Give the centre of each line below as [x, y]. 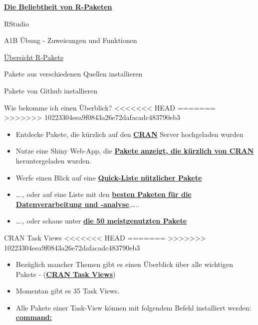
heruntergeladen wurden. [54, 160]
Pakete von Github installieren [51, 90]
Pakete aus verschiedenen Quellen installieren [73, 74]
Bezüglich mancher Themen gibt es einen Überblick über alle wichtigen [124, 264]
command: [34, 317]
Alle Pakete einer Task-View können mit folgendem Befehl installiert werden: [133, 307]
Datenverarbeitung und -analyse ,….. [78, 204]
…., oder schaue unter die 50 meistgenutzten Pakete [101, 221]
